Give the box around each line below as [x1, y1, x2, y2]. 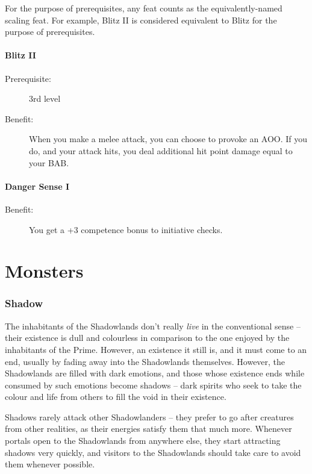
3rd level [29, 92, 61, 105]
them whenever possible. [5, 458, 95, 470]
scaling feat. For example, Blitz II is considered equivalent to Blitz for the [5, 13, 277, 26]
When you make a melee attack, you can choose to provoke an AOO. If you [29, 133, 308, 145]
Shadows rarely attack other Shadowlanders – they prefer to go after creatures [5, 410, 294, 423]
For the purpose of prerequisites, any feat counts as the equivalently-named [5, 2, 282, 14]
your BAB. [29, 156, 69, 169]
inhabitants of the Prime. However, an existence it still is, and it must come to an [5, 343, 307, 355]
